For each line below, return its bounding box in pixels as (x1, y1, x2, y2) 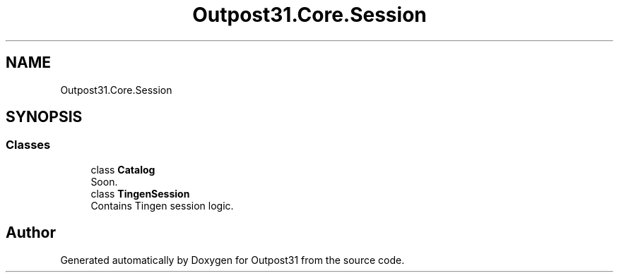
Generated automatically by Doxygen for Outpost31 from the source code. (60, 253, 405, 266)
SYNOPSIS (6, 108, 83, 126)
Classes (6, 138, 51, 152)
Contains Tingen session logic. (90, 199, 234, 212)
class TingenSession (90, 187, 190, 200)
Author (6, 224, 56, 242)
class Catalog (90, 163, 155, 176)
